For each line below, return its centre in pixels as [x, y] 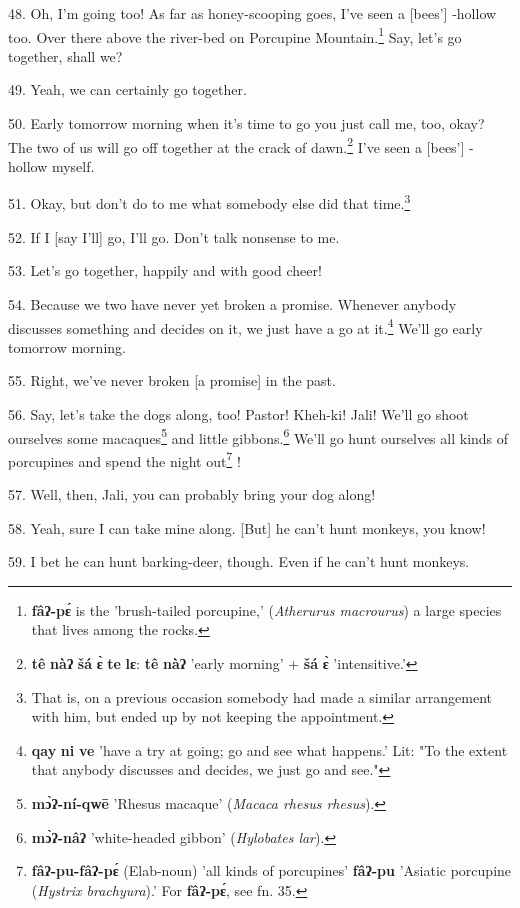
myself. [73, 165]
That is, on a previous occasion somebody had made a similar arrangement [261, 696]
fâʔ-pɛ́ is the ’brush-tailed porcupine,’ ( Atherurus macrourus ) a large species [266, 609]
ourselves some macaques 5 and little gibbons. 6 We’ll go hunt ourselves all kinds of [258, 436]
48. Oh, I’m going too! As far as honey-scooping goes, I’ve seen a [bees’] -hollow [252, 13]
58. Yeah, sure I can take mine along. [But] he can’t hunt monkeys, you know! [247, 527]
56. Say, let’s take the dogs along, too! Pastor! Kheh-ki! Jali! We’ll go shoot [238, 413]
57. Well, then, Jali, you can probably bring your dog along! [192, 494]
